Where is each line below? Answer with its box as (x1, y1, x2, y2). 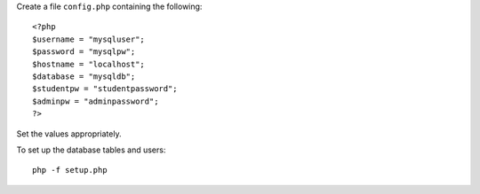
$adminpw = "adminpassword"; (32, 96, 159, 106)
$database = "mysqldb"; (32, 71, 136, 81)
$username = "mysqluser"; (32, 34, 146, 44)
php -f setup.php (32, 165, 108, 175)
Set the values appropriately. (16, 128, 122, 139)
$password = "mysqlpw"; (32, 47, 136, 57)
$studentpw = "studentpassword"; (32, 84, 178, 94)
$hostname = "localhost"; (32, 58, 146, 69)
